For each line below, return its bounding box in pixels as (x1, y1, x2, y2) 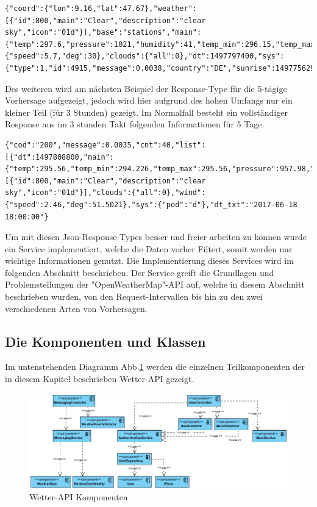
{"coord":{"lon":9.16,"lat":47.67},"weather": (5, 4, 197, 13)
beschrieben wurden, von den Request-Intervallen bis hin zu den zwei (5, 290, 263, 303)
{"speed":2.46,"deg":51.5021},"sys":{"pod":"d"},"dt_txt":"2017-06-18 (5, 200, 297, 209)
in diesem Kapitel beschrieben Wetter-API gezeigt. (5, 372, 194, 385)
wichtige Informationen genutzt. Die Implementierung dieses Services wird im (5, 254, 294, 267)
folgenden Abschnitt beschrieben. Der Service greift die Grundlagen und (5, 266, 274, 278)
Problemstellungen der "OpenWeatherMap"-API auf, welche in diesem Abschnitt (5, 278, 305, 291)
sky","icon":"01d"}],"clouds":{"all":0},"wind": (5, 188, 206, 197)
